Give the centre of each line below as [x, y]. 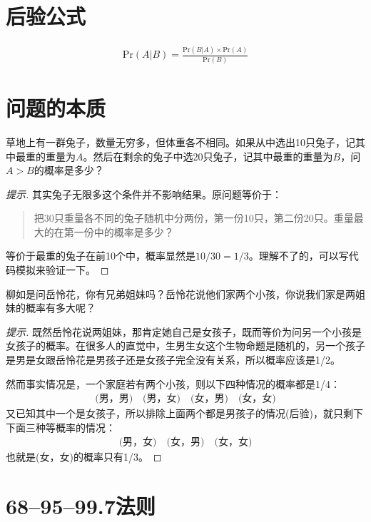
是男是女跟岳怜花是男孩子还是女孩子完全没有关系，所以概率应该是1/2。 [173, 360]
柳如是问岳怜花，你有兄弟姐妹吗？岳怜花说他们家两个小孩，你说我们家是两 [181, 293]
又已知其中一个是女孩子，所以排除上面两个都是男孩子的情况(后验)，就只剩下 [184, 413]
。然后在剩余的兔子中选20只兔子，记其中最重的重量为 [208, 156]
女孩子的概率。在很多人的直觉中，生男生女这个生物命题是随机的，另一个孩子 [185, 346]
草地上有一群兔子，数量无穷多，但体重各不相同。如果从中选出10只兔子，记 [181, 142]
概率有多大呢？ [60, 308]
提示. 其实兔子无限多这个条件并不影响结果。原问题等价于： [144, 194]
